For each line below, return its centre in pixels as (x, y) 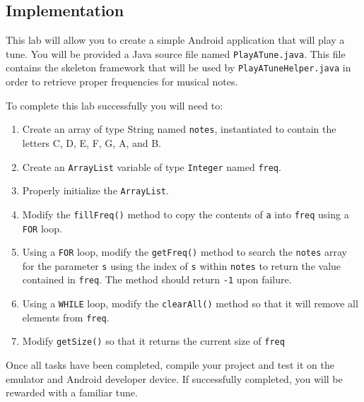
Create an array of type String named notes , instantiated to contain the (179, 129)
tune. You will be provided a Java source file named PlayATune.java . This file (176, 53)
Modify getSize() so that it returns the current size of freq (153, 341)
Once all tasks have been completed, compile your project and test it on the (170, 365)
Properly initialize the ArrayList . (95, 190)
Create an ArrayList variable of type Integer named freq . (152, 166)
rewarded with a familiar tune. (72, 392)
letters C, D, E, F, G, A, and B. (92, 142)
